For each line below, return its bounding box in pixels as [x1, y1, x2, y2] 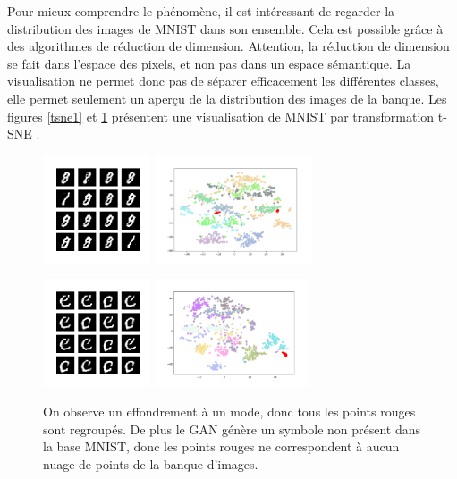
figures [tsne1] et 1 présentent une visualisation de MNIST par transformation [7, 106, 435, 125]
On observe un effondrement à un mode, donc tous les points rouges [43, 401, 416, 420]
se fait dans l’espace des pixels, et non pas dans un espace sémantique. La [7, 54, 411, 72]
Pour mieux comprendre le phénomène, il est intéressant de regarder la [7, 2, 395, 20]
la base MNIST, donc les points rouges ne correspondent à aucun [43, 437, 400, 456]
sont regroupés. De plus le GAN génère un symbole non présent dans [43, 419, 421, 438]
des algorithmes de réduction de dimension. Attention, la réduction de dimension [7, 37, 450, 55]
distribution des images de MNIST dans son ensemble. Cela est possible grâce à [7, 19, 444, 38]
